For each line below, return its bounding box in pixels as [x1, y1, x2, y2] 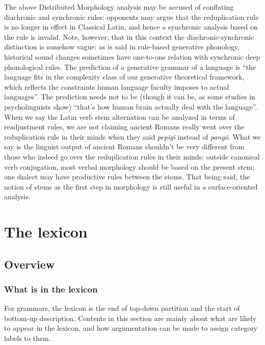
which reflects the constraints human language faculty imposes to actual [4, 81, 229, 92]
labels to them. [4, 333, 51, 343]
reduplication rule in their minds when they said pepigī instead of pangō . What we [4, 131, 261, 142]
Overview [4, 256, 55, 272]
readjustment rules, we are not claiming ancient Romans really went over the [4, 121, 245, 132]
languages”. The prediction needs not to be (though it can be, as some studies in [4, 91, 255, 102]
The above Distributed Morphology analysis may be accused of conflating [4, 2, 234, 12]
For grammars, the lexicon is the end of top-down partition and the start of [4, 303, 240, 313]
